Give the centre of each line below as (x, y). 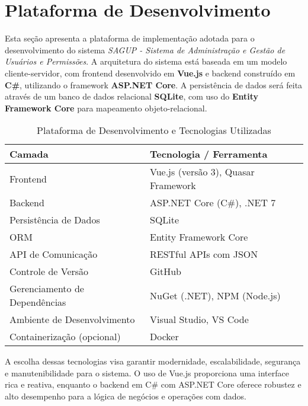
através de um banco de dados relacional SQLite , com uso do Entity (132, 96)
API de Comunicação (54, 254)
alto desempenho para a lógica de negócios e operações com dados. (126, 396)
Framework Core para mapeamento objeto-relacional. (106, 108)
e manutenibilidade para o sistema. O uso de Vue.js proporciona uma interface (147, 373)
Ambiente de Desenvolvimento (72, 319)
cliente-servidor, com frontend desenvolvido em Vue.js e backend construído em (150, 73)
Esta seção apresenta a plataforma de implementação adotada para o (130, 38)
